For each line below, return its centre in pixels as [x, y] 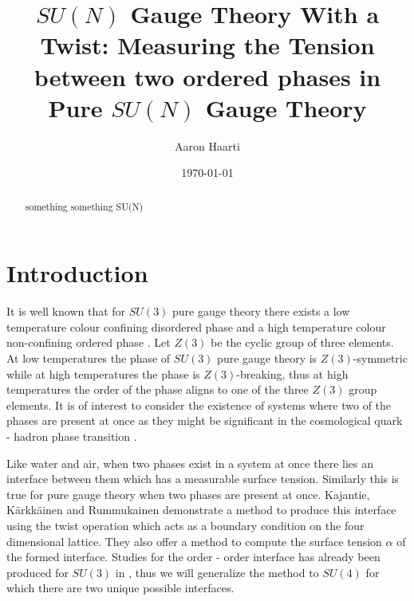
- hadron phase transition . [72, 436]
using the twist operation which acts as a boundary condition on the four [185, 525]
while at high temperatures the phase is [103, 373]
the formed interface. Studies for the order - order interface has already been [193, 557]
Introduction [77, 273]
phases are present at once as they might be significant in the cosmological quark [205, 420]
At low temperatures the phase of [89, 358]
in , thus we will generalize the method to [217, 572]
